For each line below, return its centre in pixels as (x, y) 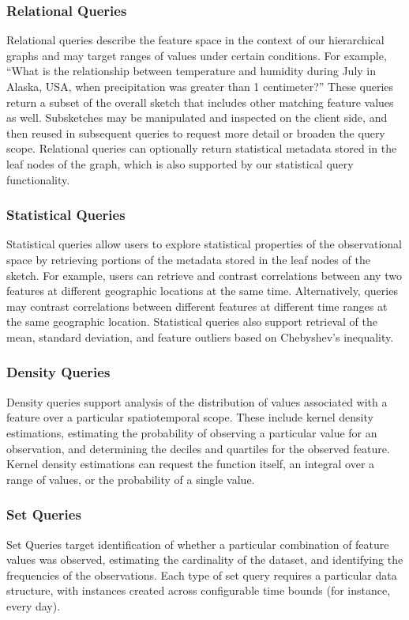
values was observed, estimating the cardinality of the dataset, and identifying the (205, 560)
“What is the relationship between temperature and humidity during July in (191, 71)
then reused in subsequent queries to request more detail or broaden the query (196, 132)
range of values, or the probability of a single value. (131, 479)
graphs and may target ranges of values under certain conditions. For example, (197, 55)
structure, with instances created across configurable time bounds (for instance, (199, 590)
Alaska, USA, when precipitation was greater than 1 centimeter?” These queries (200, 86)
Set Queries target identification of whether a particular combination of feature (198, 544)
